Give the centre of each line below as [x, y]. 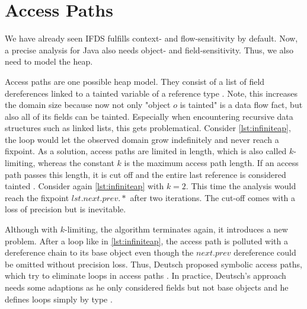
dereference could [265, 252]
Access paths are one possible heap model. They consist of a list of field [135, 81]
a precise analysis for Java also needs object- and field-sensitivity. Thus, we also [149, 50]
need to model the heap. [49, 61]
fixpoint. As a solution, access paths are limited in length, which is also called [146, 151]
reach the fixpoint [37, 197]
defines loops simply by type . [59, 299]
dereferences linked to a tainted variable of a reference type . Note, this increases [151, 93]
